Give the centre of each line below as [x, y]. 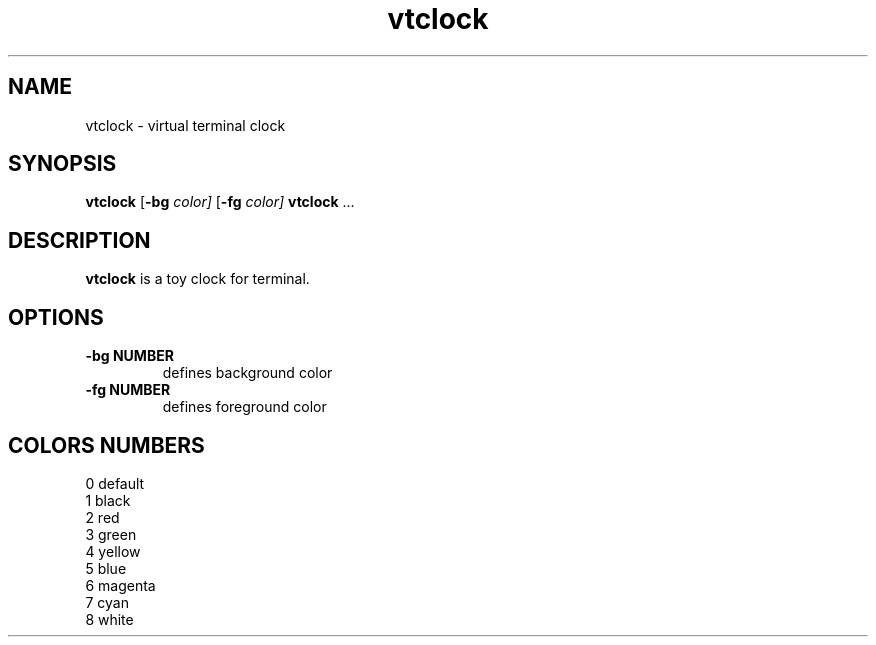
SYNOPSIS [62, 164]
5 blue [106, 568]
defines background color [247, 373]
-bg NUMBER [129, 356]
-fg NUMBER [128, 390]
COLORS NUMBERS [106, 445]
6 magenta [120, 585]
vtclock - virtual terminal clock [185, 125]
